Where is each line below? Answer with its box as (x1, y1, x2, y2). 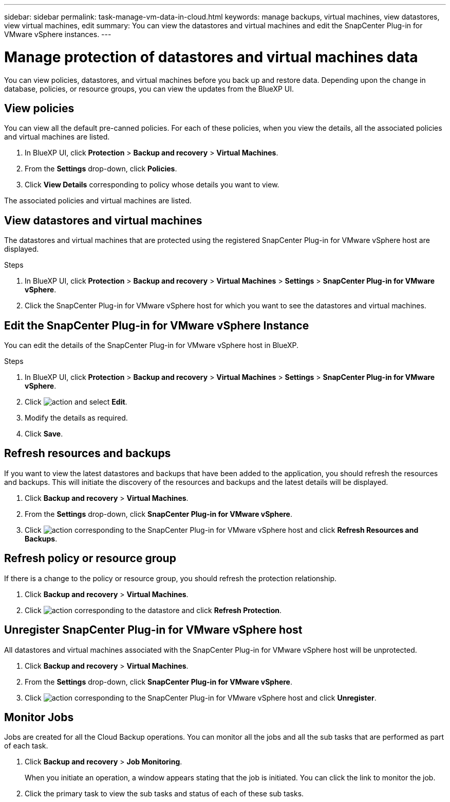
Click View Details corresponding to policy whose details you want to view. (25, 180, 279, 189)
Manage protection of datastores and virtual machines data (4, 48, 418, 66)
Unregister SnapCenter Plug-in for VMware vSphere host (4, 623, 303, 637)
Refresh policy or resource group (4, 552, 176, 565)
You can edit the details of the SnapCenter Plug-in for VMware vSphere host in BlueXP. (4, 341, 299, 350)
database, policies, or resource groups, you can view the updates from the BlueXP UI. (4, 84, 294, 93)
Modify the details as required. (25, 413, 128, 423)
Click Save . (25, 429, 63, 439)
